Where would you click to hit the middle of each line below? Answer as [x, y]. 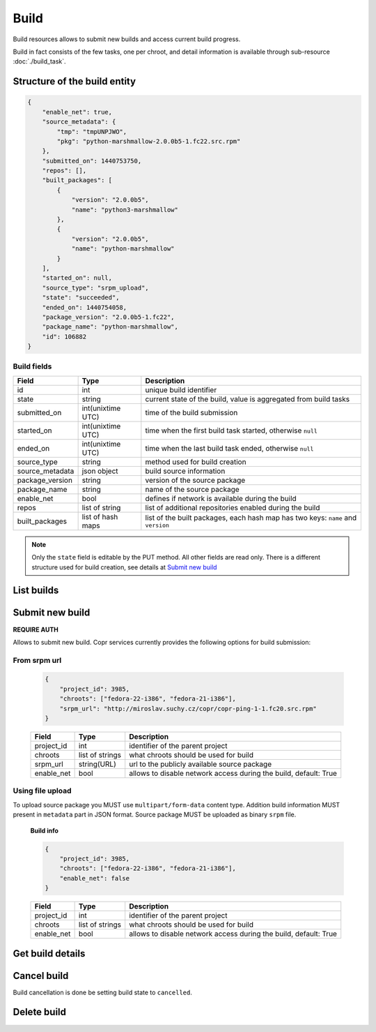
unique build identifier [181, 389]
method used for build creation [196, 462]
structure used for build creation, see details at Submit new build [124, 567]
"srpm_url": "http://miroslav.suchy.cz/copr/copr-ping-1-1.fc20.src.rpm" [188, 709]
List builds [36, 591]
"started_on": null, [77, 278]
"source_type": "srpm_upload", [95, 287]
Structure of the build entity [74, 81]
